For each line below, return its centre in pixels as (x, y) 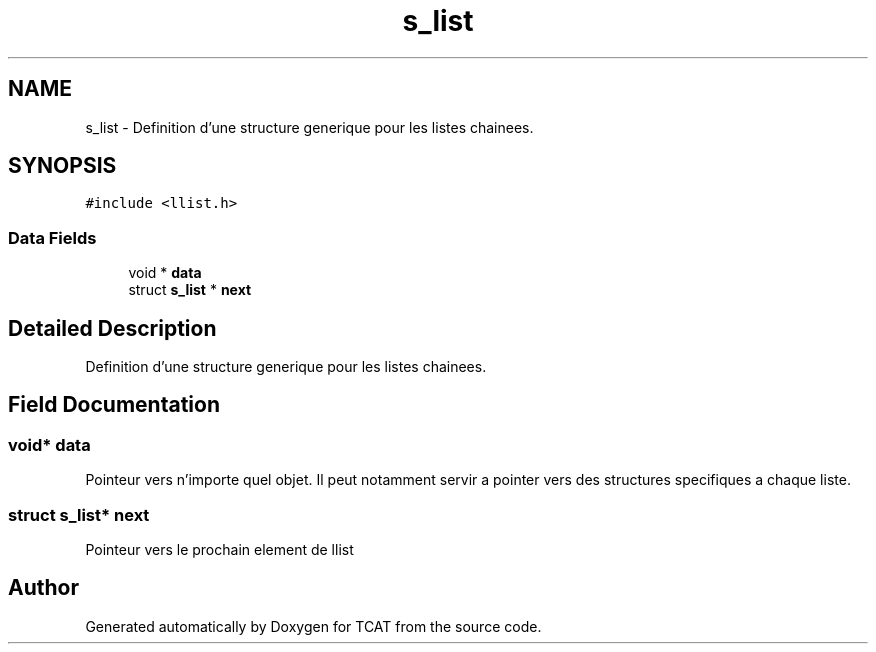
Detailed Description (112, 328)
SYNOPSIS (62, 166)
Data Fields (52, 237)
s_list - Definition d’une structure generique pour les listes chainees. (309, 127)
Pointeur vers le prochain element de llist (219, 549)
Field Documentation (114, 405)
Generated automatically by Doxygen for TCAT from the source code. (313, 626)
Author (43, 588)
